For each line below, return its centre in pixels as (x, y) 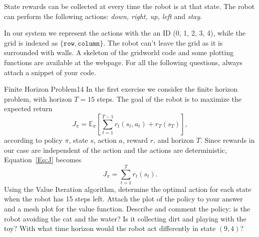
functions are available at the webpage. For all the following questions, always (123, 62)
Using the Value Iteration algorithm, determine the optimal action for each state (128, 189)
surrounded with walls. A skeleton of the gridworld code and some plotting (119, 52)
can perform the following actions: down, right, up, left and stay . (103, 16)
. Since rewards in (227, 140)
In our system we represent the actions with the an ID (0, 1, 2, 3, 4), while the (125, 33)
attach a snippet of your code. (50, 72)
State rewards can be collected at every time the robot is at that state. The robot (129, 6)
